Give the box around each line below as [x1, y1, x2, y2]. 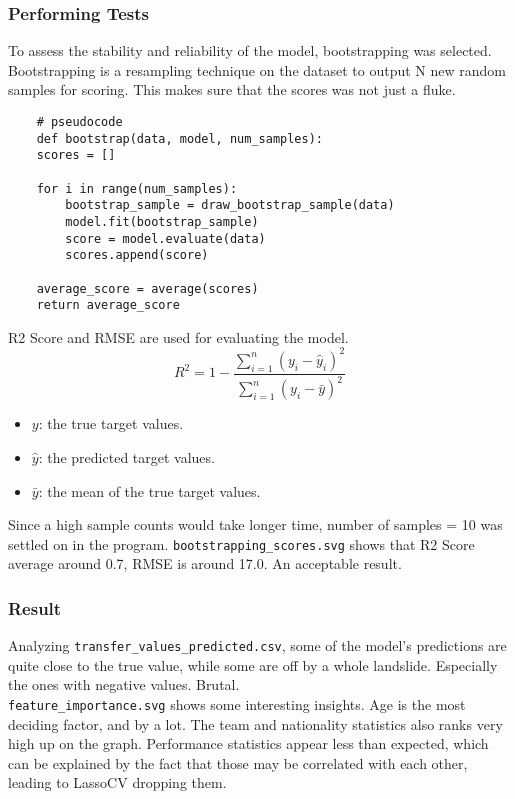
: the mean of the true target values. [38, 480, 261, 501]
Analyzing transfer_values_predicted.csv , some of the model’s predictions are [8, 635, 507, 656]
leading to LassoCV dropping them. [8, 772, 227, 793]
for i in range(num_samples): [36, 181, 238, 196]
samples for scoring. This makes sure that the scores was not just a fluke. [8, 79, 456, 100]
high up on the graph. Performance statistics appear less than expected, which [8, 733, 489, 754]
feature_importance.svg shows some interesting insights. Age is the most [8, 694, 466, 715]
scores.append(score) [65, 248, 209, 263]
